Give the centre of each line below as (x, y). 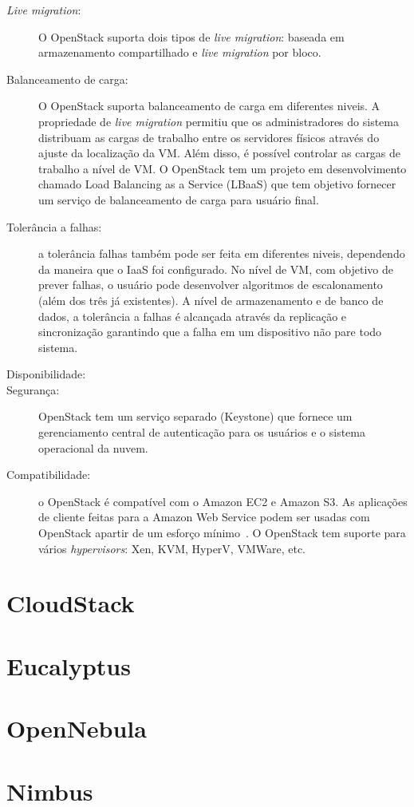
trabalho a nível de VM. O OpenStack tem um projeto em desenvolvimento (223, 168)
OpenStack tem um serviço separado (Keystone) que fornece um (195, 416)
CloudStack (71, 603)
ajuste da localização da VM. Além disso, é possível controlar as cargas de (220, 153)
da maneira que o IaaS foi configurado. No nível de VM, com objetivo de (216, 269)
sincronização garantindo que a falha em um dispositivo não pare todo (210, 332)
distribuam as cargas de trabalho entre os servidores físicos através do (209, 137)
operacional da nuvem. (93, 447)
